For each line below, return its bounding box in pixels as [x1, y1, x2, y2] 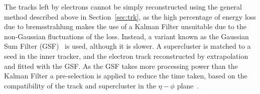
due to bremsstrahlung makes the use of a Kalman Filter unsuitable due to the [4, 21, 246, 32]
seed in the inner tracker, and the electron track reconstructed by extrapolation [4, 50, 248, 61]
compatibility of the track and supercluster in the [4, 80, 156, 90]
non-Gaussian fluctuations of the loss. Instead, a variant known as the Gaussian [4, 31, 249, 41]
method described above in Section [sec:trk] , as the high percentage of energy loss [4, 11, 256, 22]
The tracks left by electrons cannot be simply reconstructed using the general [4, 2, 242, 12]
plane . [177, 80, 199, 90]
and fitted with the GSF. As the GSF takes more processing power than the [4, 60, 238, 71]
